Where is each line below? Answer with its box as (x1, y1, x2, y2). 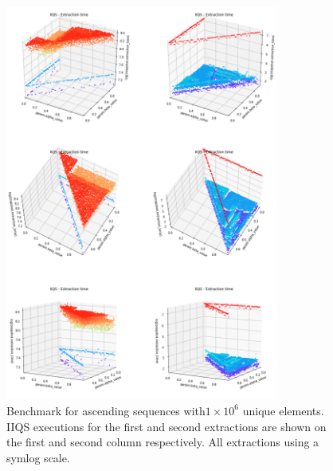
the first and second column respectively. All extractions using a (6, 434, 319, 450)
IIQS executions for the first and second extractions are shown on (6, 418, 327, 434)
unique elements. (242, 402, 324, 418)
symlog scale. (6, 449, 70, 465)
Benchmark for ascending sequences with (6, 402, 206, 418)
